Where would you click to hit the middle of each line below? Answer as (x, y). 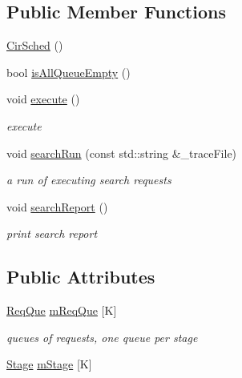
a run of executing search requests (89, 180)
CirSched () (35, 45)
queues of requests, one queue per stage (102, 337)
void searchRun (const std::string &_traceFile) (122, 153)
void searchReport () (57, 206)
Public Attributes (81, 277)
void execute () (43, 99)
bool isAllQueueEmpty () (69, 72)
